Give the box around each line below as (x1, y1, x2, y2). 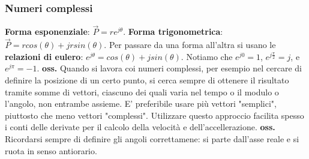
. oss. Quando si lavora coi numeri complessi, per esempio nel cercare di (37, 62, 302, 74)
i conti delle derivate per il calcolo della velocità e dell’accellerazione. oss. (5, 121, 275, 133)
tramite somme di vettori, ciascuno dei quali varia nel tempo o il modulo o (5, 85, 279, 98)
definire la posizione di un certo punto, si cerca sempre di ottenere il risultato (5, 74, 289, 86)
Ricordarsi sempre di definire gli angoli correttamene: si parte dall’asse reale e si (5, 133, 299, 145)
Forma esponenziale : (5, 25, 90, 38)
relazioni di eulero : (5, 50, 83, 62)
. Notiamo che (181, 50, 233, 62)
